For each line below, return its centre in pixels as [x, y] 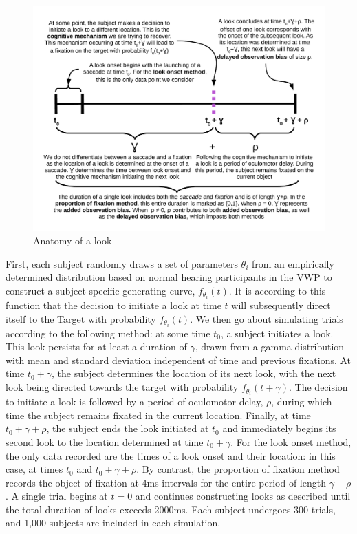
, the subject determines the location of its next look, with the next [194, 373]
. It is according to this [277, 290]
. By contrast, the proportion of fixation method [238, 469]
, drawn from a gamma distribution [270, 346]
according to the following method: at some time [108, 333]
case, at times [34, 469]
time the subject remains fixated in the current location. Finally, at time [158, 415]
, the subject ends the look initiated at [128, 428]
